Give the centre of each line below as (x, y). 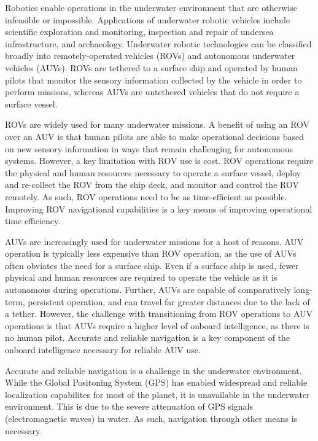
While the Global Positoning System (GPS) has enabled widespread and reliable (156, 382)
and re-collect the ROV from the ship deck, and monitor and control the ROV (152, 185)
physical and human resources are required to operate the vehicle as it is (141, 277)
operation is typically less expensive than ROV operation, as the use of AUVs (151, 253)
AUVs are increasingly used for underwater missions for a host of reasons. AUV (154, 241)
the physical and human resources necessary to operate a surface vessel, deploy (153, 172)
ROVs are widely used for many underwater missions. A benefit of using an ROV (157, 124)
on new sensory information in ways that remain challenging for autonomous (149, 148)
